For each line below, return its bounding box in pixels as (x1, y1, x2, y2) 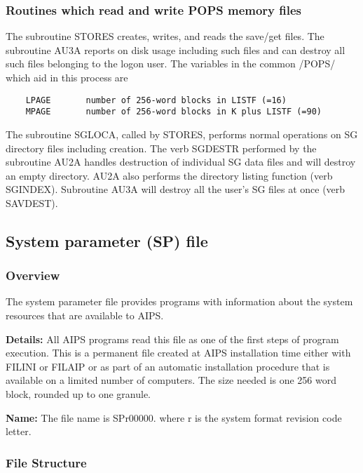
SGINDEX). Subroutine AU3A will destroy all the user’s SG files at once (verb (6, 182, 345, 196)
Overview (6, 267, 60, 284)
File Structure (6, 453, 87, 471)
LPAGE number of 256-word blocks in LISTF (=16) (25, 95, 287, 105)
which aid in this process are (6, 70, 128, 84)
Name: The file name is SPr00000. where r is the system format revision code (6, 410, 342, 425)
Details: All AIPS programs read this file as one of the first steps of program (6, 331, 339, 346)
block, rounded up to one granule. (6, 387, 151, 401)
